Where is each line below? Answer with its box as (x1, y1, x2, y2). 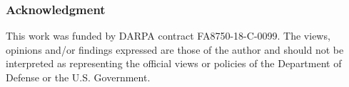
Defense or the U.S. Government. (6, 70, 151, 84)
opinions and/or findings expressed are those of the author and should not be (6, 42, 344, 57)
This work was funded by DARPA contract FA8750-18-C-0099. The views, (6, 28, 330, 43)
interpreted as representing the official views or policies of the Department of (6, 56, 342, 71)
